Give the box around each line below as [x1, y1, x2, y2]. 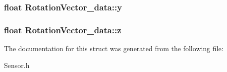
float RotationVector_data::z [4, 23, 121, 36]
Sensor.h [4, 60, 30, 70]
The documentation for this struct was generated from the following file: [4, 43, 224, 54]
